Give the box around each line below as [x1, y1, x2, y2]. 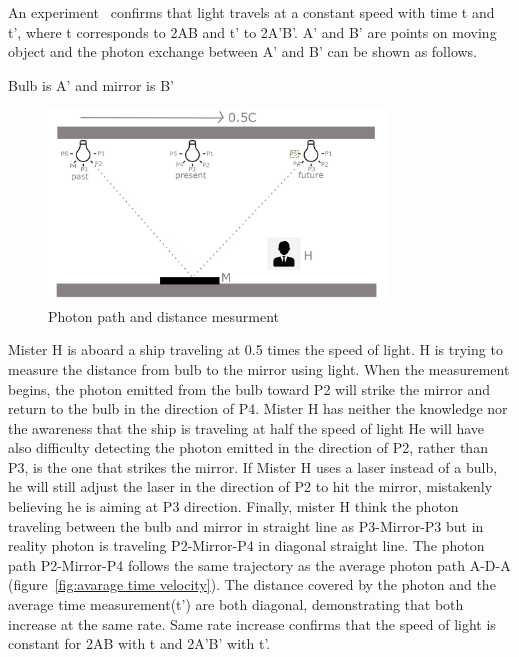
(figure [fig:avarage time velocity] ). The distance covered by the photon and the [8, 574, 496, 595]
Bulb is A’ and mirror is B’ [8, 74, 174, 95]
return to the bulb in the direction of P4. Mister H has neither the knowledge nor [8, 398, 508, 419]
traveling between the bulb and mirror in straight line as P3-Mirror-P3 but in [8, 515, 484, 536]
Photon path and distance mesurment [48, 305, 280, 326]
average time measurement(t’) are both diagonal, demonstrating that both [8, 594, 464, 615]
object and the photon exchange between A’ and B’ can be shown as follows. [8, 41, 478, 62]
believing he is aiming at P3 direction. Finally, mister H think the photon [8, 496, 459, 517]
